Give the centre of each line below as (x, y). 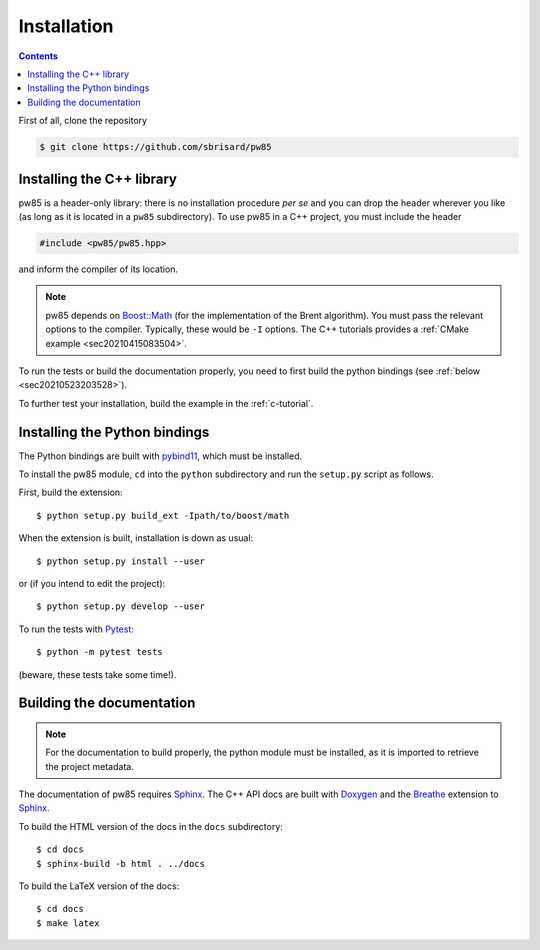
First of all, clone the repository (83, 121)
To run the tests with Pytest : (76, 629)
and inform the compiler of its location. (98, 269)
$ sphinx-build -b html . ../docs (120, 863)
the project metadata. (89, 766)
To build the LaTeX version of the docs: (99, 886)
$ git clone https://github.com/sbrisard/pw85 (155, 147)
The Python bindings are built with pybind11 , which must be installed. (160, 456)
